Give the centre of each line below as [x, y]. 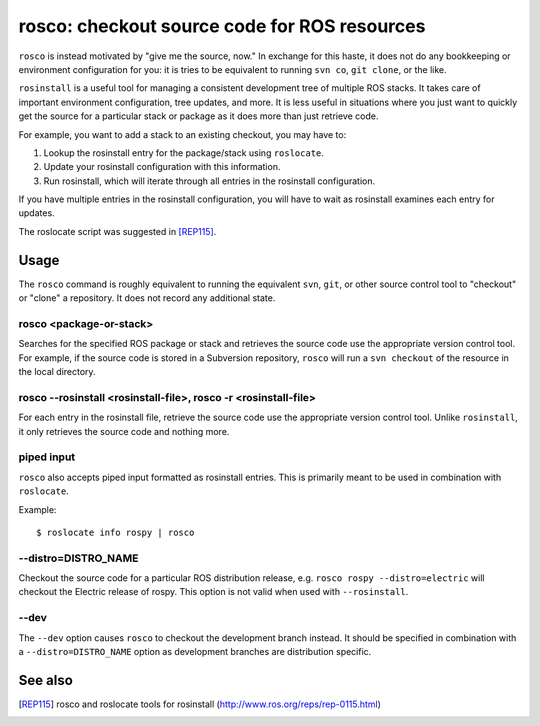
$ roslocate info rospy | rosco [115, 532]
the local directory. [57, 372]
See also [46, 680]
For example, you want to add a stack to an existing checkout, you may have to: [182, 134]
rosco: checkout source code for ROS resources [222, 26]
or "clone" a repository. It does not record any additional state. [147, 298]
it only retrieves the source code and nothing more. [124, 431]
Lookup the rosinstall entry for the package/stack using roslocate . [184, 152]
